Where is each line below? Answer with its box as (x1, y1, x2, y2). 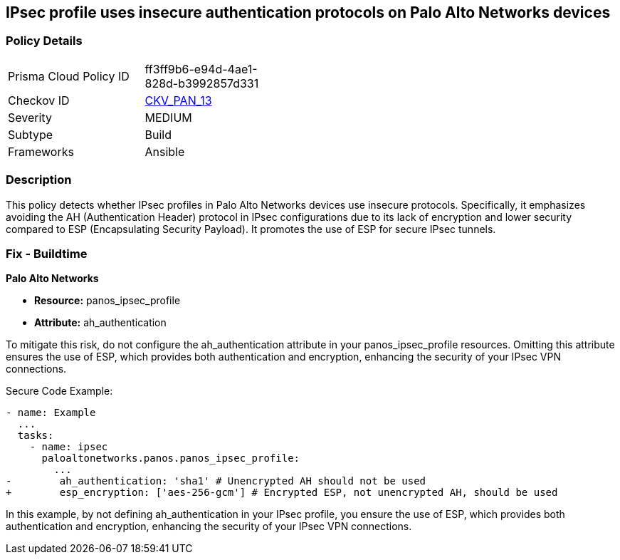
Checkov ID (8, 93, 70, 108)
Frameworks (8, 144, 74, 159)
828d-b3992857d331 (145, 76, 259, 90)
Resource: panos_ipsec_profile (34, 294, 181, 307)
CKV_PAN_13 (145, 93, 212, 108)
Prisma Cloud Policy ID (8, 68, 130, 83)
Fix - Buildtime (6, 246, 88, 261)
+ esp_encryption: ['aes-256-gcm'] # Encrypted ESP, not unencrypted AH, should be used (6, 487, 558, 499)
